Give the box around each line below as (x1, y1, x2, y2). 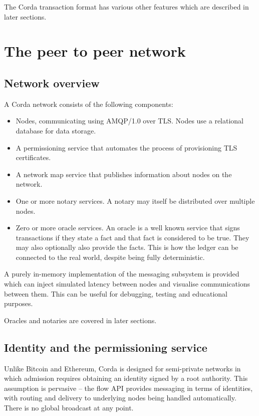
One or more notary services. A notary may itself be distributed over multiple (16, 195, 255, 206)
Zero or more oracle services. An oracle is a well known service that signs (16, 222, 240, 233)
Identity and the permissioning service (4, 339, 207, 355)
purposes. (4, 298, 33, 309)
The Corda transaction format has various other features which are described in (4, 2, 249, 12)
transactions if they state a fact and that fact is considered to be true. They (16, 232, 249, 242)
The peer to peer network (4, 41, 186, 61)
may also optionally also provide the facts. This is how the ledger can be (16, 242, 238, 252)
